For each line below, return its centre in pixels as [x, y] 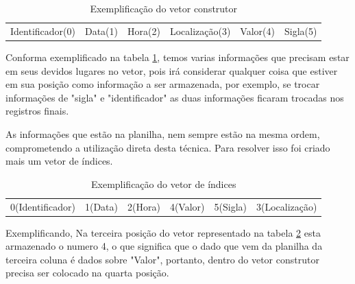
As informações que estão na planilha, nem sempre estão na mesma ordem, [163, 133]
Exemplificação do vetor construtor [164, 8]
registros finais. [37, 111]
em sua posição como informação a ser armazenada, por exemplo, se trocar [163, 84]
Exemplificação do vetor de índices [163, 184]
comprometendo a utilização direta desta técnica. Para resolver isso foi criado [168, 147]
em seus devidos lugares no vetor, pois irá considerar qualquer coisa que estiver [172, 70]
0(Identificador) [43, 206]
